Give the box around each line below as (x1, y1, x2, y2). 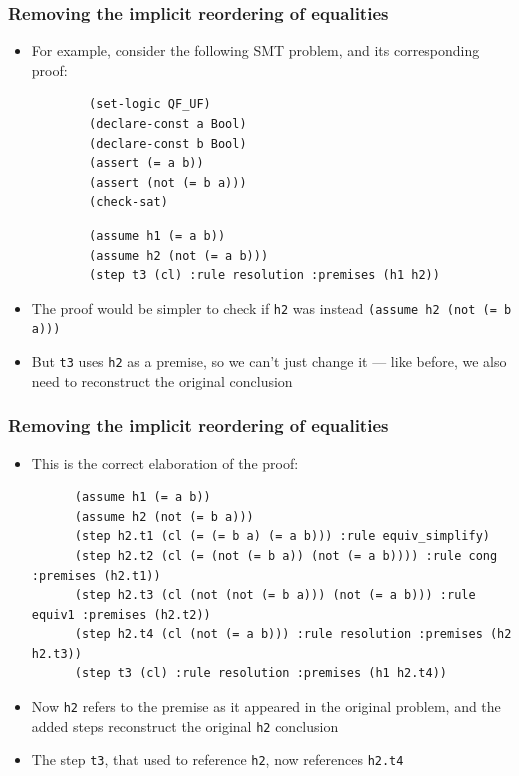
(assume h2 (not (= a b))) (89, 248, 269, 263)
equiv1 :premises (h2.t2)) (31, 607, 211, 622)
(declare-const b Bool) (89, 136, 247, 151)
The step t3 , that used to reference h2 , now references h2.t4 (31, 749, 404, 770)
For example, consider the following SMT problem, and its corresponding (31, 40, 480, 61)
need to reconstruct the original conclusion (31, 370, 293, 391)
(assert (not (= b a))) (89, 175, 247, 190)
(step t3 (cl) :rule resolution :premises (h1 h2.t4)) (74, 666, 448, 681)
